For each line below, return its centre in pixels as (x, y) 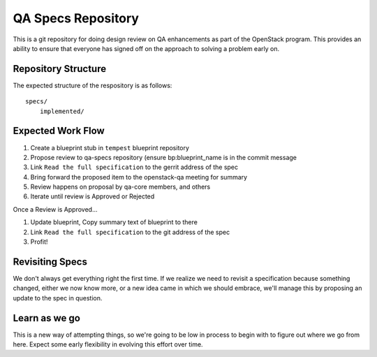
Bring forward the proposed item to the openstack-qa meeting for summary (139, 177)
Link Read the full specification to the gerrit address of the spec (134, 167)
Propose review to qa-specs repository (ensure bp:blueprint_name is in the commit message (163, 157)
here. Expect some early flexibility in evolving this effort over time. (108, 344)
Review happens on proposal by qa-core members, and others (120, 187)
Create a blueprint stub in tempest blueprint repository (110, 147)
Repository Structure (60, 69)
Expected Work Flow (59, 131)
